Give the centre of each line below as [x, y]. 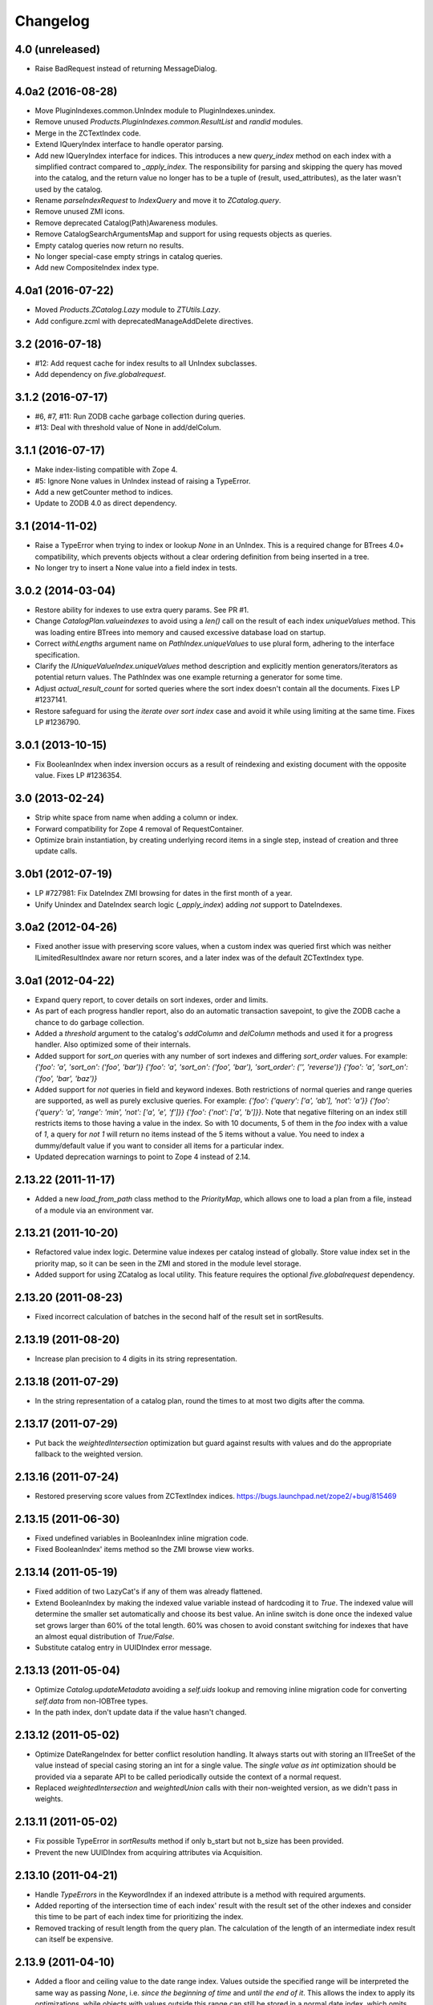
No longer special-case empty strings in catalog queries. [129, 257]
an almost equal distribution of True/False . [105, 1636]
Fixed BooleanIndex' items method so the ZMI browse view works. [144, 1549]
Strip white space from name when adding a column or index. [136, 817]
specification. [57, 654]
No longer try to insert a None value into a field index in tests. [136, 568]
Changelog [52, 21]
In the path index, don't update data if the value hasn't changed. [141, 1712]
